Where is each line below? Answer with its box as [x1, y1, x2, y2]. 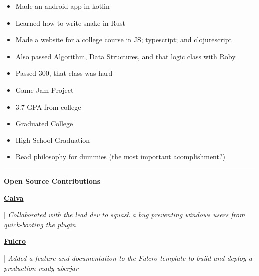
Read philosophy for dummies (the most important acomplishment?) [15, 151, 225, 162]
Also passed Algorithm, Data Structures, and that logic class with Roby [15, 51, 236, 61]
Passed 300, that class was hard [15, 68, 113, 78]
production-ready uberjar [4, 262, 78, 273]
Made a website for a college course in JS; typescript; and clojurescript [15, 34, 232, 45]
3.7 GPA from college [15, 101, 81, 112]
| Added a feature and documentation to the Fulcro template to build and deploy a [4, 252, 252, 263]
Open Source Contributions [4, 175, 101, 186]
